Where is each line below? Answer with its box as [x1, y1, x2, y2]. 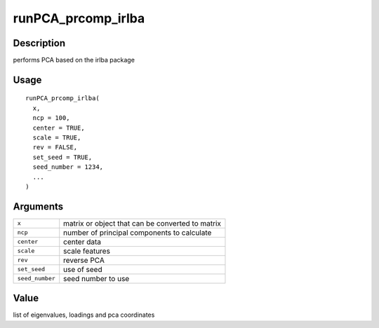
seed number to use [63, 273, 130, 283]
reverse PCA [63, 255, 105, 265]
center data [63, 237, 102, 247]
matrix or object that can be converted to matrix [63, 218, 221, 228]
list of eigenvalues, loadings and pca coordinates [13, 310, 155, 319]
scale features [63, 246, 110, 256]
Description [13, 37, 66, 49]
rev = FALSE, [32, 144, 78, 151]
